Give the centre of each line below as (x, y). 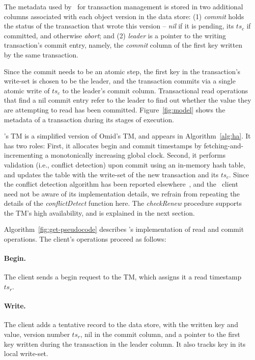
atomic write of (27, 90)
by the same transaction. (41, 54)
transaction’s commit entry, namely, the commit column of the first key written (123, 45)
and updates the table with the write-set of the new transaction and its (111, 174)
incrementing (23, 155)
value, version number (37, 334)
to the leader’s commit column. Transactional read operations (155, 90)
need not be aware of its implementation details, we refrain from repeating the (122, 193)
